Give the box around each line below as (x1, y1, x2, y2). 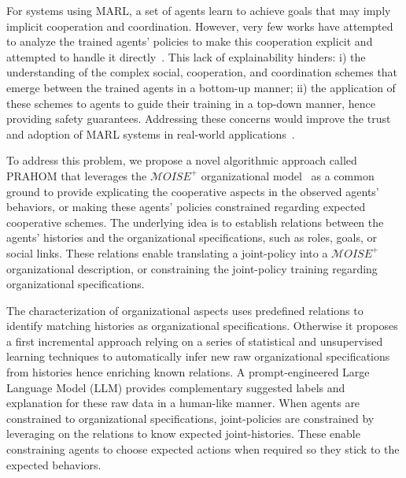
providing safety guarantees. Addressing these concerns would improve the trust (6, 110, 391, 127)
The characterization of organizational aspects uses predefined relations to (6, 302, 364, 318)
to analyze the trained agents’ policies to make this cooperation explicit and (6, 33, 373, 50)
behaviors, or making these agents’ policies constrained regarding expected (6, 198, 366, 215)
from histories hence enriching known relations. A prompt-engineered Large (6, 364, 370, 380)
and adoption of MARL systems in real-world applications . (6, 125, 295, 142)
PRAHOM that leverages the (6, 167, 147, 183)
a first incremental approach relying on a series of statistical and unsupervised (6, 332, 383, 349)
